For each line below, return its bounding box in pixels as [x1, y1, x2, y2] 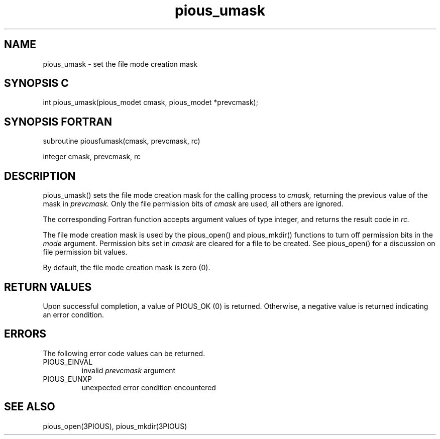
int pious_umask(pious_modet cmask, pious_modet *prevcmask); [43, 98, 258, 107]
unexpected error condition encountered [81, 383, 216, 392]
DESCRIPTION [4, 169, 76, 182]
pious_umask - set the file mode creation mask [43, 59, 197, 68]
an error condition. [43, 310, 104, 319]
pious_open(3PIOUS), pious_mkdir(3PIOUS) [43, 421, 187, 430]
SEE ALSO [4, 400, 55, 413]
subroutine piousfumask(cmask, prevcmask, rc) [43, 137, 200, 146]
